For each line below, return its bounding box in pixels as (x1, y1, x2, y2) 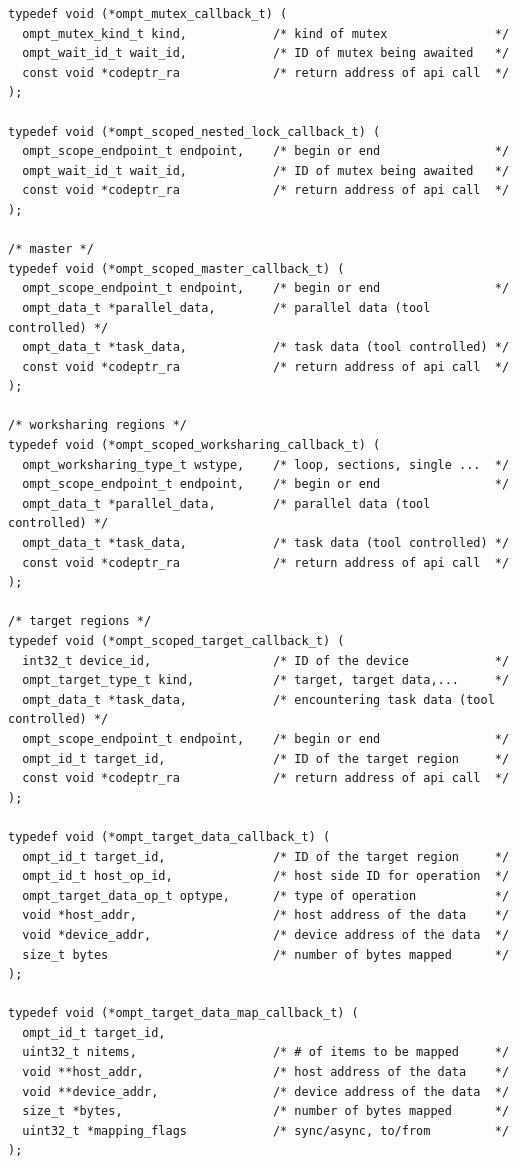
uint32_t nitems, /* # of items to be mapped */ (22, 1045, 510, 1060)
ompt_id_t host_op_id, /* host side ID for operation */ (22, 869, 510, 884)
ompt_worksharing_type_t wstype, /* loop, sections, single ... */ (22, 457, 510, 472)
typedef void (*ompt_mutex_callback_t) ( (8, 7, 288, 21)
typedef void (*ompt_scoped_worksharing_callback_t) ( (8, 438, 381, 453)
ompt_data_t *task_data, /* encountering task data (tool (22, 692, 495, 707)
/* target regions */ (8, 614, 152, 629)
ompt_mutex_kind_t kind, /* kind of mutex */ (22, 26, 510, 41)
